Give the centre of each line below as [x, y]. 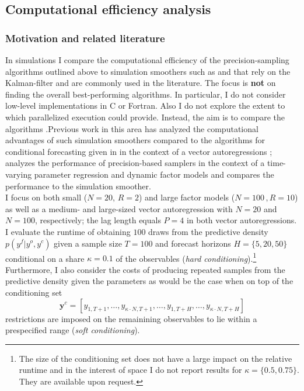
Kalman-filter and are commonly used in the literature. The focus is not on [141, 83]
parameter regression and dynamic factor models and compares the [154, 174]
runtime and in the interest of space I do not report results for [130, 370]
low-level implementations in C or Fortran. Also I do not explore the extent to [145, 105]
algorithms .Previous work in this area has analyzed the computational [132, 128]
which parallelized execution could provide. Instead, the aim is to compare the [145, 117]
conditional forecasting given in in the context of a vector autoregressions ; [139, 151]
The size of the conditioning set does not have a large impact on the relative [156, 358]
